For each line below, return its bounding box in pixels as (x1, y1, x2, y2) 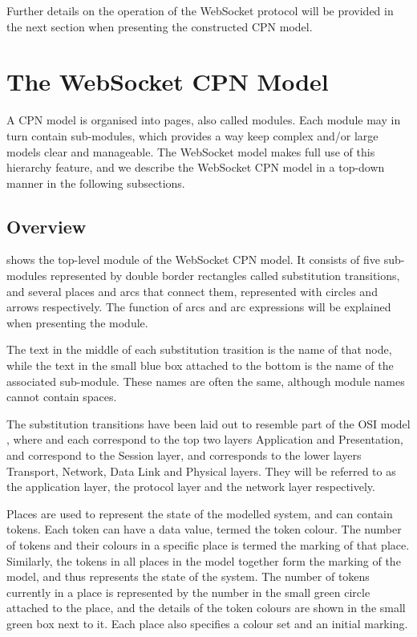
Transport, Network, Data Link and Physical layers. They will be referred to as (6, 462, 396, 479)
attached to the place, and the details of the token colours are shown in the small (6, 599, 406, 616)
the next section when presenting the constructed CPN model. (6, 18, 313, 34)
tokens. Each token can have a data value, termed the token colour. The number (6, 521, 402, 538)
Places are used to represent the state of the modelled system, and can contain (6, 505, 393, 521)
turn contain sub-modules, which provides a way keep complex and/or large (6, 127, 379, 144)
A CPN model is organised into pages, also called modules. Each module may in (6, 112, 401, 128)
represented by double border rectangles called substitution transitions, (50, 267, 400, 284)
